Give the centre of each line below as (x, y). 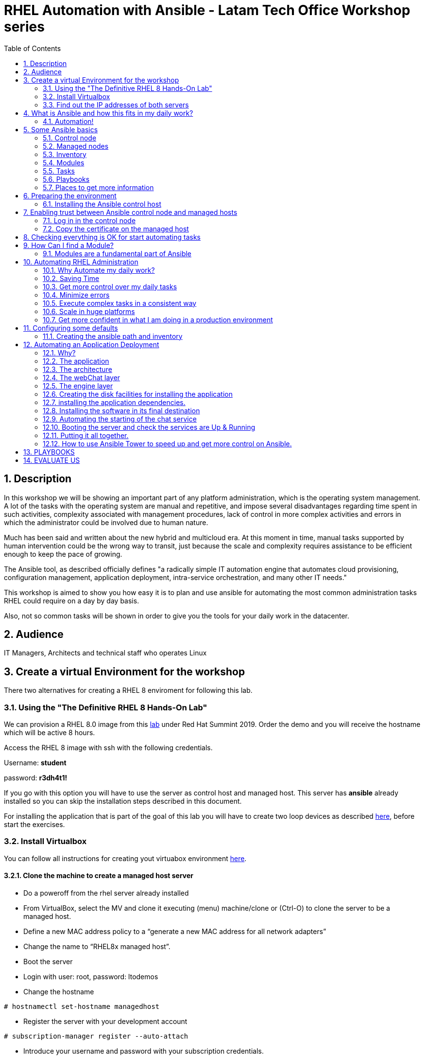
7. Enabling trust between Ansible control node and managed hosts (130, 212)
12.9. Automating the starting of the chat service (120, 419)
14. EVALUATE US (52, 460)
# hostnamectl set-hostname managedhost (82, 1006)
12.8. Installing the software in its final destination (121, 410)
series (24, 27)
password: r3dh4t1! (36, 778)
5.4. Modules (64, 162)
